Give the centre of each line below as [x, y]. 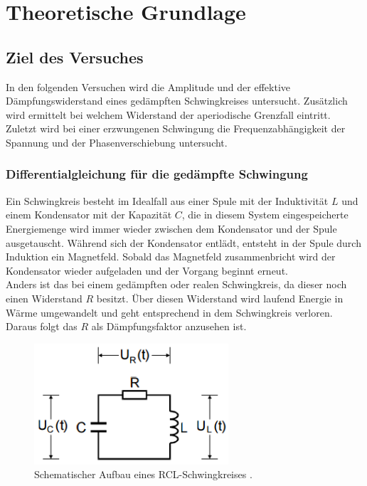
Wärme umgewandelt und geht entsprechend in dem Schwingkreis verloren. [169, 312]
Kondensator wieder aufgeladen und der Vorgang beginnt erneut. [147, 270]
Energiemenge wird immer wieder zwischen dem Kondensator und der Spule [171, 228]
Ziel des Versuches [75, 57]
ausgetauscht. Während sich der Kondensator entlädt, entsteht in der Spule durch [183, 242]
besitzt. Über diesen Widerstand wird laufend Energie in [220, 298]
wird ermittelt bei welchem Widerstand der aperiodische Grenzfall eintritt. [168, 114]
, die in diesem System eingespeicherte [265, 215]
